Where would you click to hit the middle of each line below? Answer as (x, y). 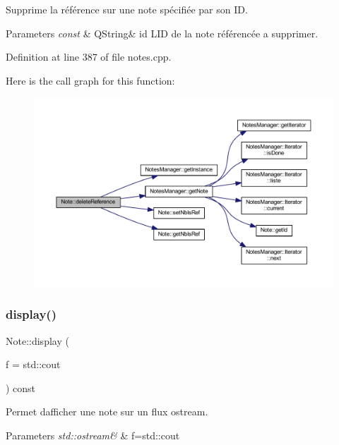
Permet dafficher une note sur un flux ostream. (107, 412)
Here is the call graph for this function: (90, 80)
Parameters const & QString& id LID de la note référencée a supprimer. (162, 33)
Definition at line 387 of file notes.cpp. (89, 57)
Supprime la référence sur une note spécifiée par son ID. (127, 9)
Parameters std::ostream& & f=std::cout (93, 435)
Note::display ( (37, 340)
